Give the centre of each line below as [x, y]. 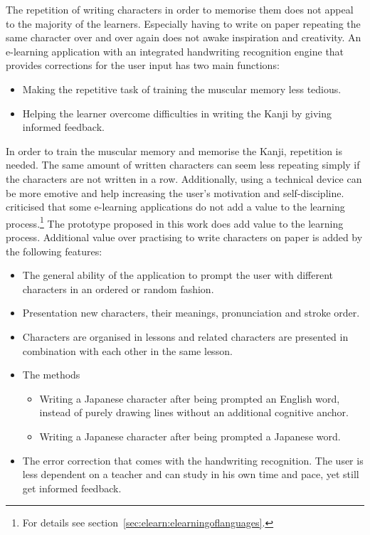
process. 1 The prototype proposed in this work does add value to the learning [175, 222]
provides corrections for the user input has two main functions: [143, 65]
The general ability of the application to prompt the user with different [178, 275]
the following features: [54, 251]
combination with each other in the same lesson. [127, 350]
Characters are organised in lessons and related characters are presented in [185, 336]
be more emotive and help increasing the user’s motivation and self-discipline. [175, 192]
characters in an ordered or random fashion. [118, 288]
